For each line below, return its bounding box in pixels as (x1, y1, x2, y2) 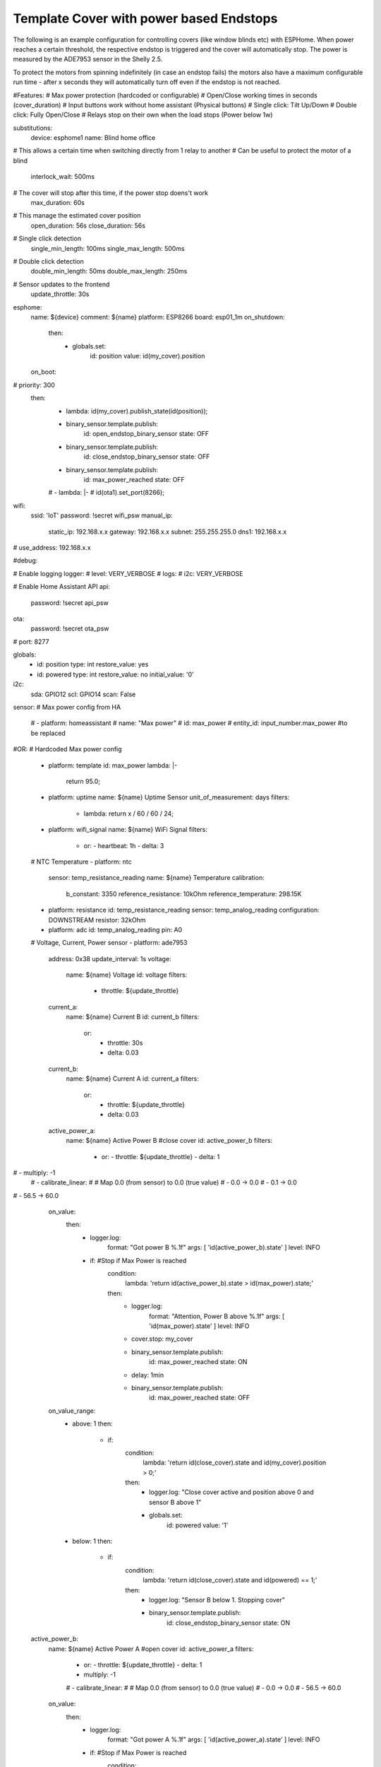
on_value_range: (48, 1407, 96, 1415)
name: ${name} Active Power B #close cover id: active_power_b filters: (66, 1137, 273, 1145)
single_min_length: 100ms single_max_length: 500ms (30, 244, 185, 252)
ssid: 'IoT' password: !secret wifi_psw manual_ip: (30, 511, 173, 519)
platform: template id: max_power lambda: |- (48, 761, 178, 770)
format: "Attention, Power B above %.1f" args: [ (149, 1312, 285, 1320)
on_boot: (30, 368, 56, 376)
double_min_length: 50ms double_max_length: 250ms (30, 267, 188, 276)
